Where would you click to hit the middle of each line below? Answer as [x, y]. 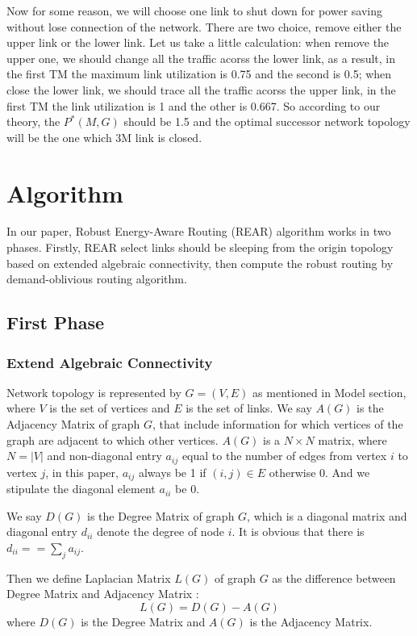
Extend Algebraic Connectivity [110, 362]
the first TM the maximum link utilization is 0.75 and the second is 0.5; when [199, 74]
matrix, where [352, 439]
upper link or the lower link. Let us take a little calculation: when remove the [198, 42]
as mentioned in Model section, [329, 392]
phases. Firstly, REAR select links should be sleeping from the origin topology [200, 247]
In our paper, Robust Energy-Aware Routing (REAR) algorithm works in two [199, 231]
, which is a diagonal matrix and [327, 515]
